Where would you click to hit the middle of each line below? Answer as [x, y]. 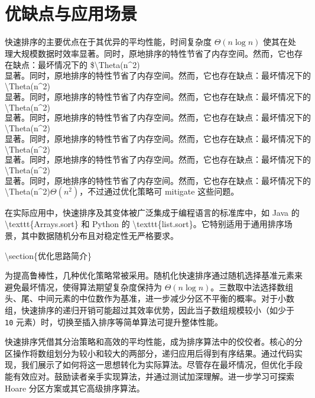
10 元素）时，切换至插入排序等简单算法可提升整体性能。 [114, 321]
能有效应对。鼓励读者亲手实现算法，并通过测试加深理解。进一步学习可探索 [150, 376]
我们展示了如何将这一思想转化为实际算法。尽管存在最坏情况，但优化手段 [162, 365]
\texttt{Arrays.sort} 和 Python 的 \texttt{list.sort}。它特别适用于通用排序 [144, 224]
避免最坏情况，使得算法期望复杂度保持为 [83, 287]
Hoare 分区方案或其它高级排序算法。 [75, 388]
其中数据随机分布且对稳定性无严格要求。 [100, 236]
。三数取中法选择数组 [252, 287]
